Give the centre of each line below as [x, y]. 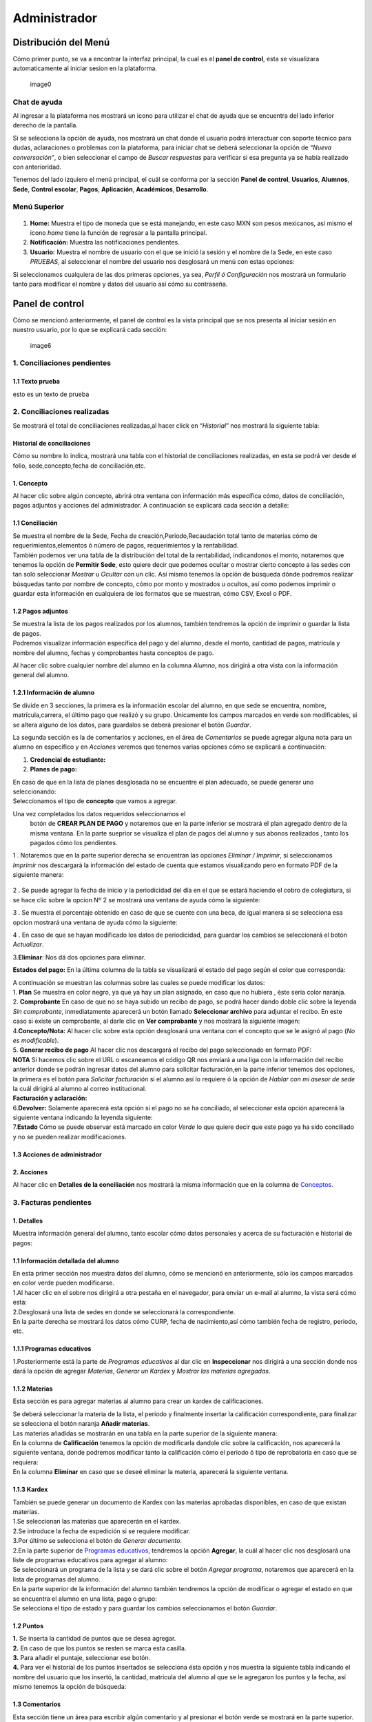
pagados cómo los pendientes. [74, 842]
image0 [41, 84]
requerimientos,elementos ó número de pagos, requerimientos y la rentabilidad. [126, 546]
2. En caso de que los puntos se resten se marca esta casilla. [100, 1648]
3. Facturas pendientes [52, 1202]
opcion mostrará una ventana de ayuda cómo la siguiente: [95, 922]
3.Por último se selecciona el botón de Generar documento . [97, 1541]
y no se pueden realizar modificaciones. [70, 1137]
